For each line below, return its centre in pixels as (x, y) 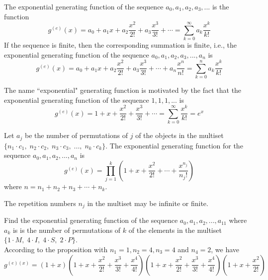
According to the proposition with (56, 249)
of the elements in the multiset (175, 230)
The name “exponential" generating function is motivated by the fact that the (123, 90)
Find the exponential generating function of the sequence (91, 220)
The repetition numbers (40, 203)
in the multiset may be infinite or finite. (148, 203)
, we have (225, 249)
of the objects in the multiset (179, 135)
